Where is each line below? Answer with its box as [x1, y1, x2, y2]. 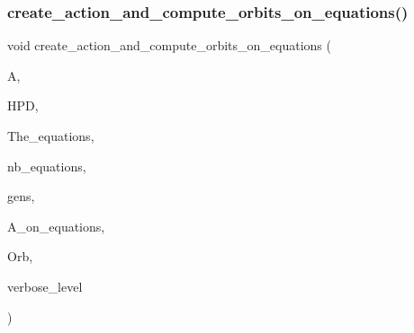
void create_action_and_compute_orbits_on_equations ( [7, 36, 331, 55]
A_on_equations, [7, 216, 105, 235]
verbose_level [7, 276, 83, 295]
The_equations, [7, 127, 94, 145]
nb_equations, [7, 156, 86, 175]
